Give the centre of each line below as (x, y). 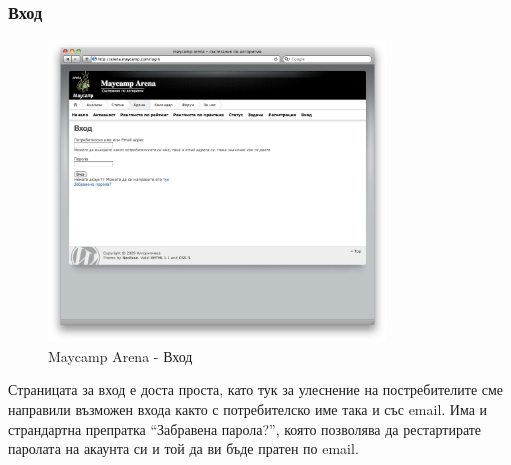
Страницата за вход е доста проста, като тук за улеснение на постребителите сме (256, 389)
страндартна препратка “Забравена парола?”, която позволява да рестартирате (245, 428)
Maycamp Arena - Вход (120, 355)
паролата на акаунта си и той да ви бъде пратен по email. (183, 448)
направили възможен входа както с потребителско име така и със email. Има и (248, 409)
